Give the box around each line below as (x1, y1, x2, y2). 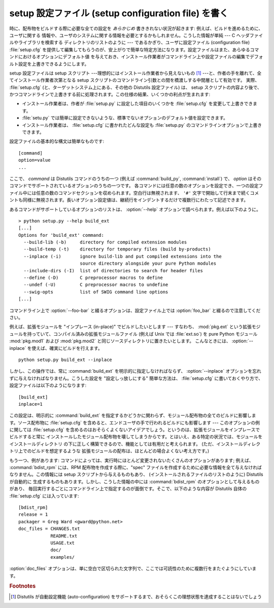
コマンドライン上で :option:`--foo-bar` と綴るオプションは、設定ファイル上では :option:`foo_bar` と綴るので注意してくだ (9, 307, 261, 313)
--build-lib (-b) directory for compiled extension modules (23, 239, 187, 245)
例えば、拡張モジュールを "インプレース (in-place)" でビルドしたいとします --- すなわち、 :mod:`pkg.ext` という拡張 (9, 324, 252, 330)
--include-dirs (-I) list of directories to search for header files (23, 268, 203, 273)
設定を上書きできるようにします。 (18, 61, 89, 67)
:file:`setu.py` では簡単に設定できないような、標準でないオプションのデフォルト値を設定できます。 (22, 115, 228, 121)
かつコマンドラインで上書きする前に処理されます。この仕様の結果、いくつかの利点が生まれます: (9, 91, 211, 97)
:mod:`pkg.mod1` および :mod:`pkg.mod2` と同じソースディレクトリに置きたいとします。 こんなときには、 (9, 338, 231, 344)
